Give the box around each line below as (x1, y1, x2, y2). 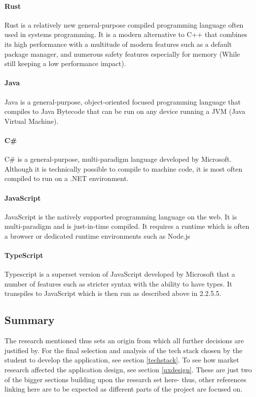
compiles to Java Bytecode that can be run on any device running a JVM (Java (4, 106, 246, 116)
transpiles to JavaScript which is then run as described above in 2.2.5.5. (4, 288, 221, 298)
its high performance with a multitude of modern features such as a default (4, 38, 232, 49)
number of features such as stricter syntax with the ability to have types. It (4, 278, 232, 289)
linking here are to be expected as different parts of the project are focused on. (4, 384, 243, 394)
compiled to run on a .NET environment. (4, 173, 129, 183)
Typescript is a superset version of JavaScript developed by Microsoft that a (4, 269, 235, 279)
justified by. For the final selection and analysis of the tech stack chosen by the (4, 345, 243, 355)
